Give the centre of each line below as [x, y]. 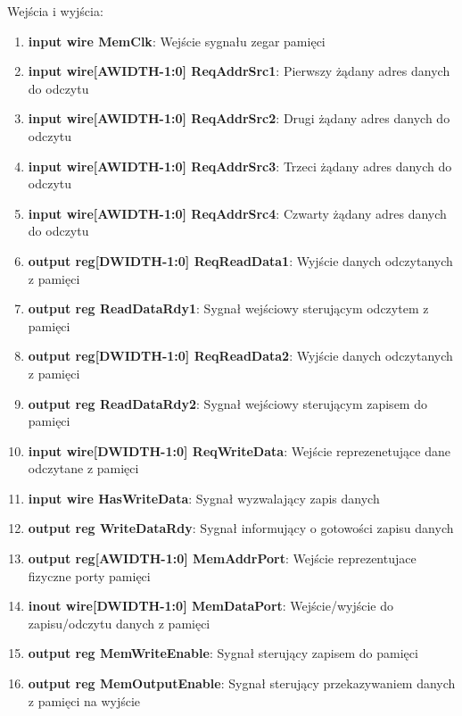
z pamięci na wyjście [84, 700]
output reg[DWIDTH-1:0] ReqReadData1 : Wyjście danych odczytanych [240, 260]
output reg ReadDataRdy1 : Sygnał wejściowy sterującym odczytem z [228, 308]
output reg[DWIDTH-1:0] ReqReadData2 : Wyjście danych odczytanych [240, 356]
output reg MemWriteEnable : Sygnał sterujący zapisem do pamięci [223, 653]
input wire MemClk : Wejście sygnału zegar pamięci [177, 41]
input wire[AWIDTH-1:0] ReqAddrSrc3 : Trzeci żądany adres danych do [240, 166]
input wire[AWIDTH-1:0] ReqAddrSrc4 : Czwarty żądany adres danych [237, 213]
